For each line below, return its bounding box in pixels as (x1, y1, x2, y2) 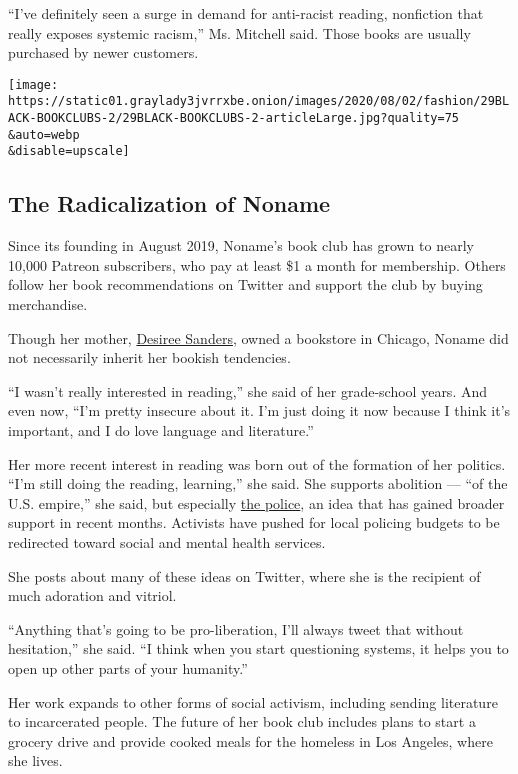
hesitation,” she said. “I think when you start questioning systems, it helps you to (8, 638, 509, 659)
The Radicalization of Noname (8, 188, 331, 219)
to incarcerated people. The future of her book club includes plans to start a (8, 711, 476, 732)
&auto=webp (8, 127, 80, 142)
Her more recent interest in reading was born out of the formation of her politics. (8, 453, 506, 474)
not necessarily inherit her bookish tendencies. (8, 347, 291, 368)
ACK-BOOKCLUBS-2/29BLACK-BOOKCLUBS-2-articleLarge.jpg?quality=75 (8, 111, 460, 126)
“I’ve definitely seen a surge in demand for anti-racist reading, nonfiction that (8, 3, 484, 23)
